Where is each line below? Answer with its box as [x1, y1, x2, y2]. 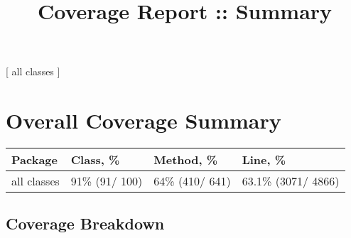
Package [11, 151, 58, 168]
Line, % [242, 151, 286, 168]
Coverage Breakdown [6, 212, 165, 234]
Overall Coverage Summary [6, 106, 281, 135]
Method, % [153, 151, 218, 168]
